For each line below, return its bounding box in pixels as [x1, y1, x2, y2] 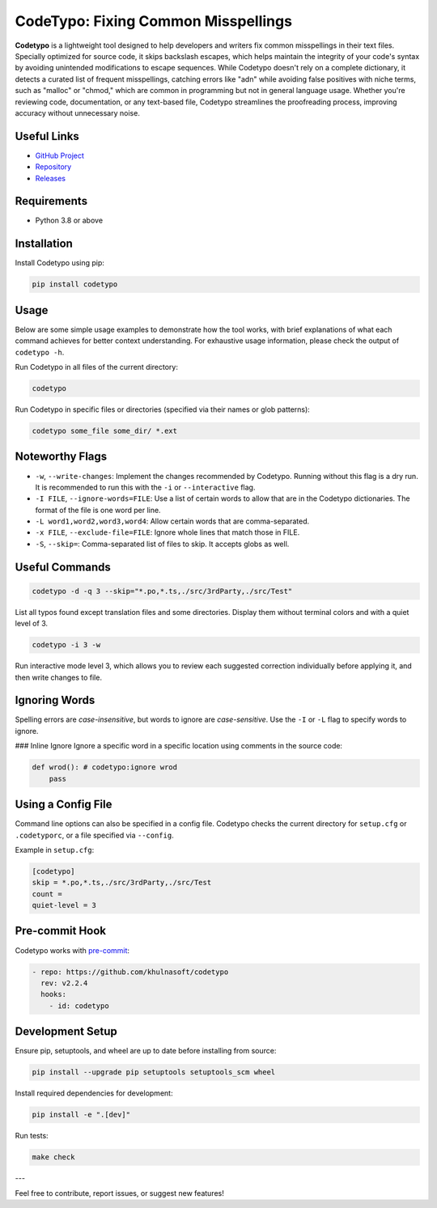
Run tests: [15, 1131, 49, 1141]
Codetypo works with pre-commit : [15, 945, 129, 955]
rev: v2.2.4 [40, 978, 88, 987]
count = [32, 889, 62, 898]
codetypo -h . [15, 347, 65, 357]
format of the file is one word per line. [35, 505, 161, 515]
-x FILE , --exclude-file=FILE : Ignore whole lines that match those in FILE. [35, 528, 300, 537]
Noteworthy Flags [15, 450, 108, 464]
